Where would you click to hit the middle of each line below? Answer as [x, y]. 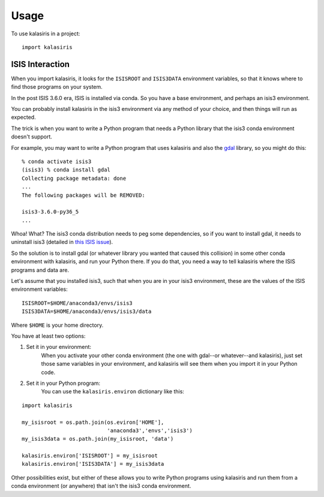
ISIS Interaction [40, 64]
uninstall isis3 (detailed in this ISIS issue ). [62, 242]
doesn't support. [31, 137]
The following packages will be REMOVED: [83, 195]
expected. [23, 118]
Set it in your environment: [59, 347]
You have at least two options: [48, 336]
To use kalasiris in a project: [46, 34]
